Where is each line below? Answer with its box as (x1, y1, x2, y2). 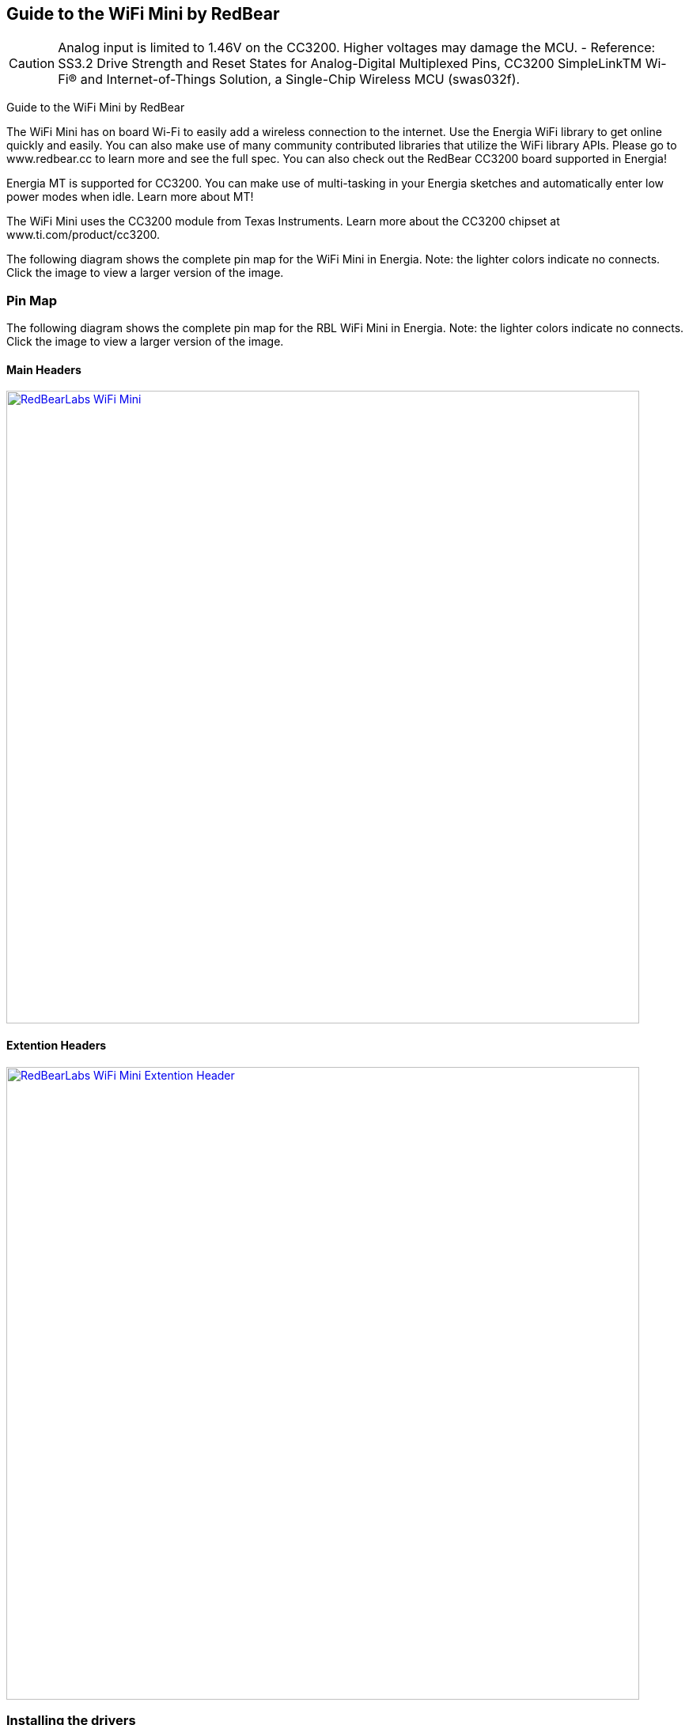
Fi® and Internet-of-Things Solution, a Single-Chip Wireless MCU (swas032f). (58, 71, 521, 88)
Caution (9, 55, 55, 72)
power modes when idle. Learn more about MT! (6, 190, 254, 204)
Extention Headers (6, 1038, 107, 1052)
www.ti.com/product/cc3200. (6, 228, 161, 242)
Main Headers (6, 362, 81, 376)
